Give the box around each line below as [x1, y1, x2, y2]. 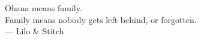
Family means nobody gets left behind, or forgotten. [5, 13, 197, 25]
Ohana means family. [5, 2, 82, 14]
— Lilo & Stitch [5, 25, 64, 37]
